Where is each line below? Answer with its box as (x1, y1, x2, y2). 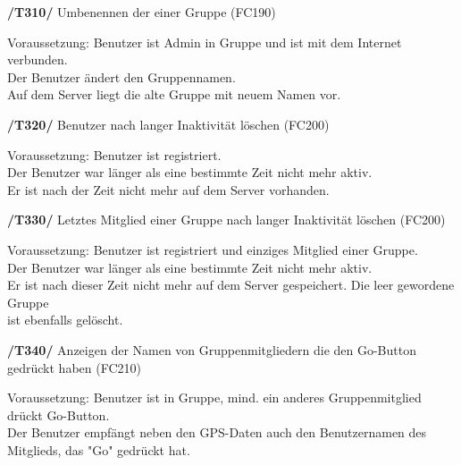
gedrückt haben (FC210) (7, 358, 141, 376)
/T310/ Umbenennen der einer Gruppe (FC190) (7, 3, 276, 21)
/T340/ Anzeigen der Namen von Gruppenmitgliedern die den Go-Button (7, 340, 416, 359)
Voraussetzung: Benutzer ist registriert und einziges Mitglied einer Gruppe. (7, 240, 418, 258)
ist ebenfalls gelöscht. (7, 310, 123, 329)
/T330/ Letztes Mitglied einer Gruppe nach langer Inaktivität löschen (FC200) (7, 210, 446, 229)
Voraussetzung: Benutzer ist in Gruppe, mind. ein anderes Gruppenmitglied (7, 388, 422, 407)
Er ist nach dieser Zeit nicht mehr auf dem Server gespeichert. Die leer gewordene (7, 275, 455, 294)
